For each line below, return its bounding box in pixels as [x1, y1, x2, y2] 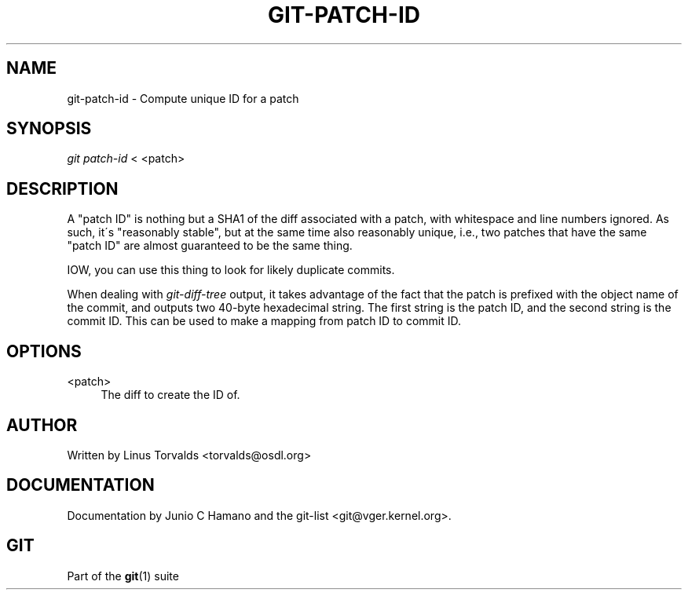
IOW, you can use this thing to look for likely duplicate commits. [67, 263, 395, 277]
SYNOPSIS [6, 119, 92, 139]
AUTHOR [6, 415, 78, 435]
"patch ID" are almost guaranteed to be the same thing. [67, 239, 353, 253]
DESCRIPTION [6, 178, 119, 199]
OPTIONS [6, 341, 82, 361]
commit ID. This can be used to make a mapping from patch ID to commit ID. [67, 314, 462, 328]
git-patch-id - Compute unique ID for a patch [67, 91, 299, 105]
